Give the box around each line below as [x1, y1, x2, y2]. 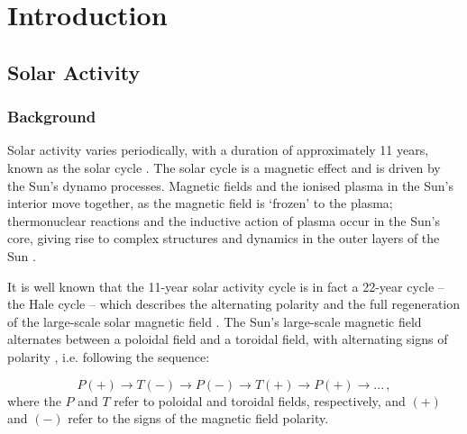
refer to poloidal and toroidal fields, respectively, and [114, 391, 406, 410]
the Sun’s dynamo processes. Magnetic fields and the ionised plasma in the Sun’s [7, 176, 453, 194]
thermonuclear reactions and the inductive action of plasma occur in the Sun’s [7, 211, 440, 230]
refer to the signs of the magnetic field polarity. [68, 409, 329, 428]
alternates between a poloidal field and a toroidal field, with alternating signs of [7, 330, 448, 348]
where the [7, 391, 61, 410]
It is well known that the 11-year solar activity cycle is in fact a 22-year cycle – [7, 276, 444, 295]
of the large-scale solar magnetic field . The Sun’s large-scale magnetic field [7, 312, 422, 330]
